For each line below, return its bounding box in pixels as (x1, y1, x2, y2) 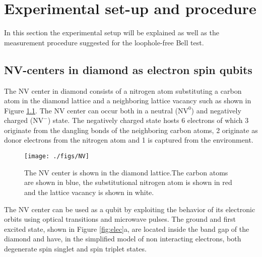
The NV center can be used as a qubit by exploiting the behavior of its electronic (4, 204, 255, 214)
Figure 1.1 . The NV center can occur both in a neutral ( (4, 105, 178, 115)
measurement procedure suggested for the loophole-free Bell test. (4, 37, 204, 47)
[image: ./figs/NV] (24, 153, 89, 160)
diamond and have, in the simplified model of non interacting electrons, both (4, 233, 241, 244)
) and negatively (191, 105, 241, 115)
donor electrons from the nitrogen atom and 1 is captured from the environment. (4, 135, 253, 145)
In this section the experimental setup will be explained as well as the (4, 27, 219, 38)
